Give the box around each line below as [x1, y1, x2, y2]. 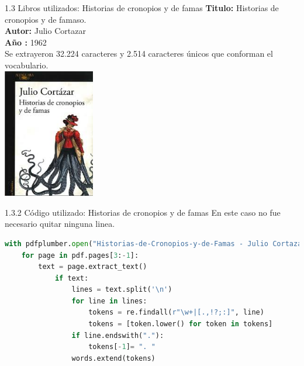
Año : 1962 [5, 36, 47, 48]
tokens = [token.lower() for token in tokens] [88, 320, 273, 329]
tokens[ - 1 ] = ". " [88, 343, 156, 351]
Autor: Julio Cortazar [5, 25, 86, 37]
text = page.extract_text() [38, 263, 147, 271]
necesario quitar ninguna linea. [5, 217, 115, 230]
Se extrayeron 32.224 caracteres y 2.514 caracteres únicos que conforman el [5, 47, 273, 60]
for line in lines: [71, 296, 147, 305]
